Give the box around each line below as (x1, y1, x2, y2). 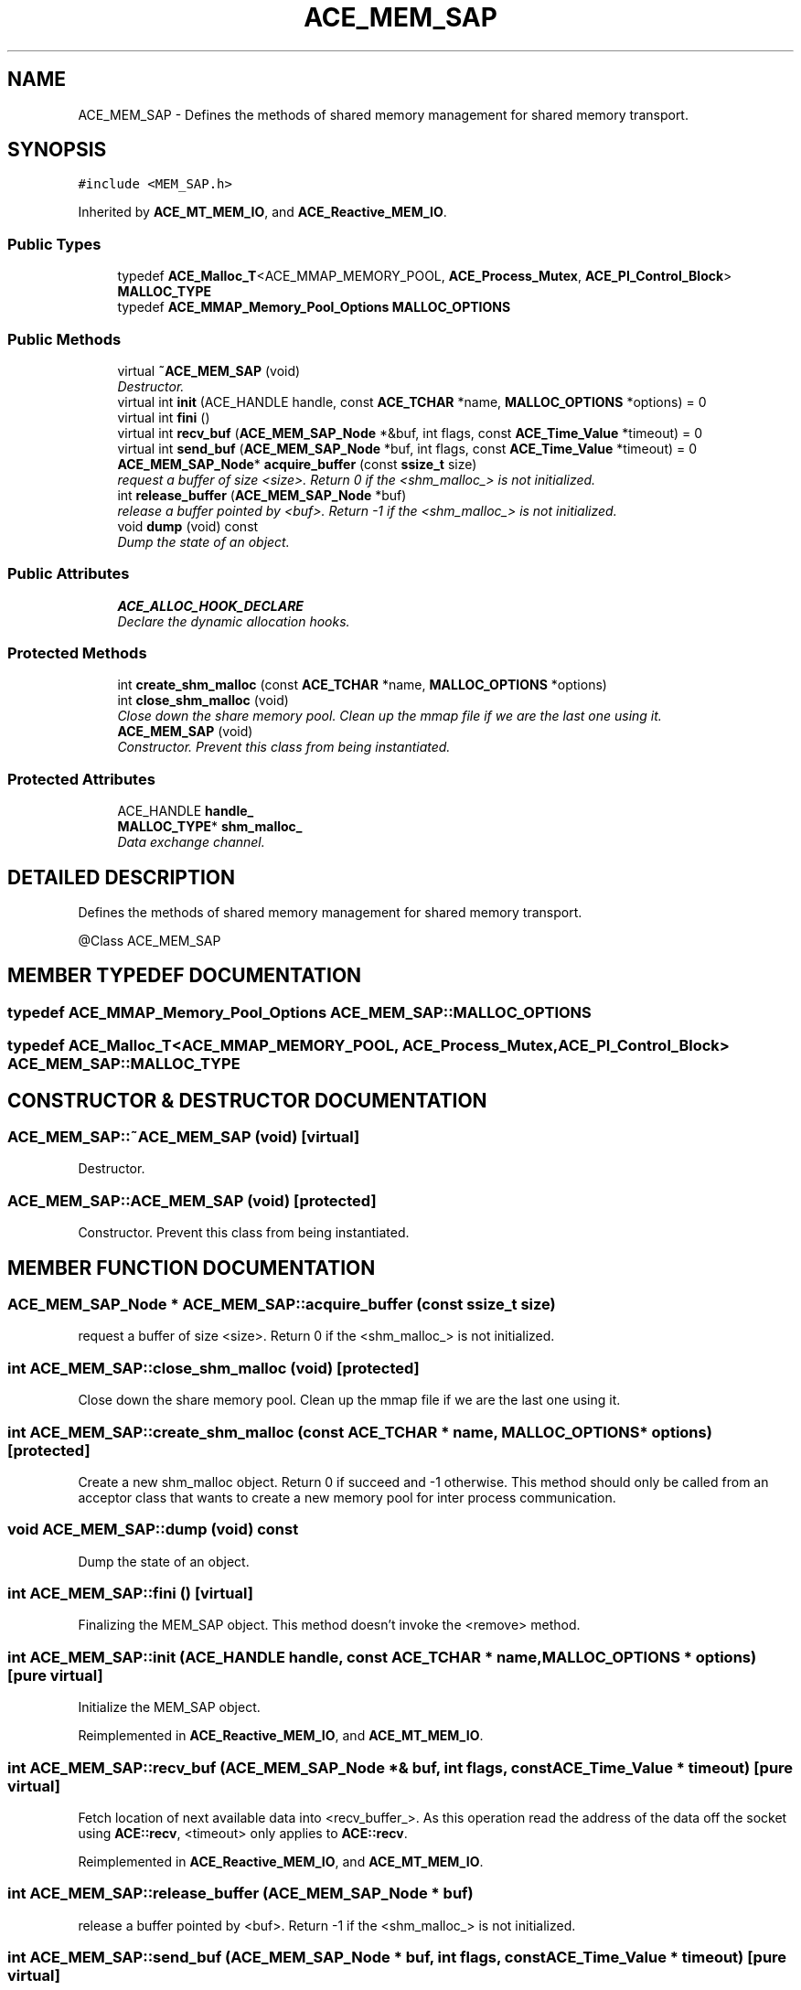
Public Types (7, 234, 101, 253)
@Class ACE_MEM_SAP (78, 933, 221, 949)
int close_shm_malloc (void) (117, 692, 289, 709)
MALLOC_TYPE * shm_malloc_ (117, 818, 303, 835)
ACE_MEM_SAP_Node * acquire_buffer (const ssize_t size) (117, 455, 477, 472)
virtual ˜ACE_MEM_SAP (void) (117, 362, 301, 379)
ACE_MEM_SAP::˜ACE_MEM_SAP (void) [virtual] (7, 1128, 360, 1147)
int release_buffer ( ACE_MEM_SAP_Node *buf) (117, 487, 407, 503)
